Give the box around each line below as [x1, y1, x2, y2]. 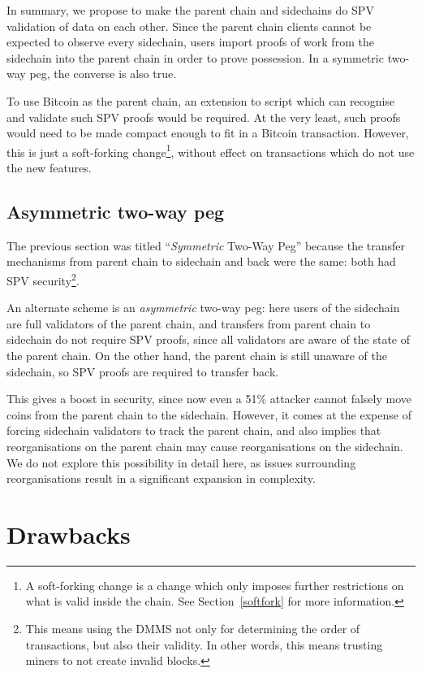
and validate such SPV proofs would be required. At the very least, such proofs [6, 108, 401, 125]
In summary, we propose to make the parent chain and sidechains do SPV [6, 2, 374, 18]
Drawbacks [6, 517, 131, 550]
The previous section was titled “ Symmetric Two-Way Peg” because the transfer [6, 237, 406, 254]
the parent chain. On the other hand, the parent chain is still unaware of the [6, 347, 387, 364]
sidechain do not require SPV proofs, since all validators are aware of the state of [6, 331, 411, 348]
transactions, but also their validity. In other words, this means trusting [25, 636, 383, 653]
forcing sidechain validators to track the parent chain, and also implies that [6, 422, 381, 439]
